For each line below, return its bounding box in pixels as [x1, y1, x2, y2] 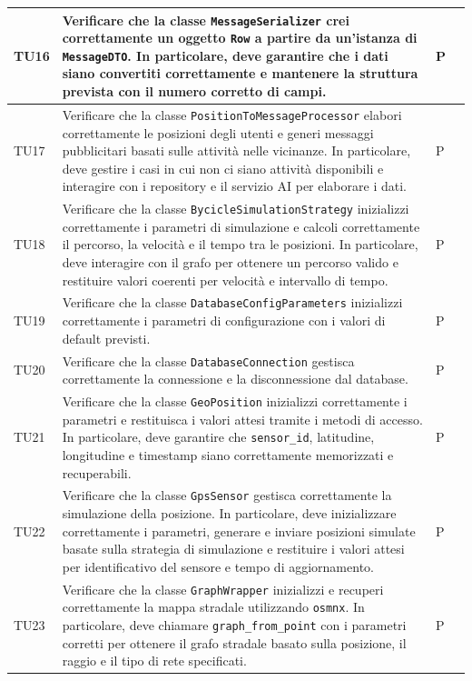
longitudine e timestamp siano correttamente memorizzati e [62, 445, 394, 464]
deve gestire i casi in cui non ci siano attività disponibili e [62, 158, 384, 177]
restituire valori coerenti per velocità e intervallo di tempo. [62, 270, 388, 289]
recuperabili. [62, 463, 132, 482]
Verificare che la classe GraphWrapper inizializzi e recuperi [62, 579, 384, 598]
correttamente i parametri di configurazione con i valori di [62, 311, 386, 330]
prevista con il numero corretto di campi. [62, 82, 327, 101]
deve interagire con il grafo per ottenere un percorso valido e [62, 253, 398, 272]
